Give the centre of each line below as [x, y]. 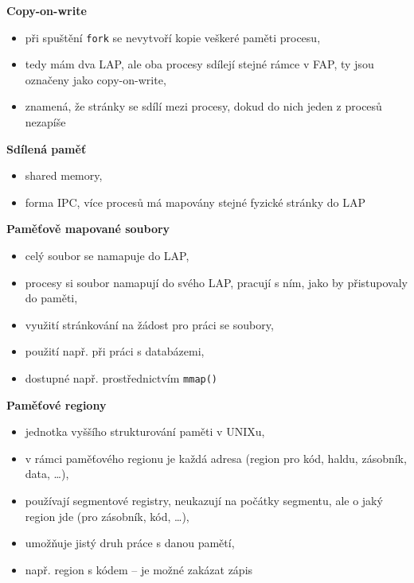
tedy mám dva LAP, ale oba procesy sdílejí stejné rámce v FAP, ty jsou [199, 64]
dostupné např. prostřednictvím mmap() [121, 377]
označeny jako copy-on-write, [96, 79]
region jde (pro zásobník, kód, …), [107, 516]
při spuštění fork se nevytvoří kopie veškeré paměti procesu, [173, 37]
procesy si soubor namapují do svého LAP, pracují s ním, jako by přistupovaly [216, 282]
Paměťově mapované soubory [88, 229]
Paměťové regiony [57, 404]
